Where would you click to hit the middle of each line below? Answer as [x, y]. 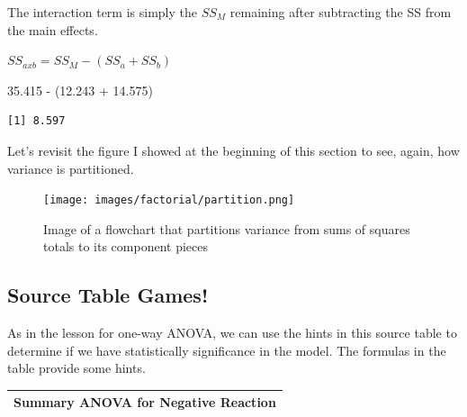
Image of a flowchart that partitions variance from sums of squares [227, 228]
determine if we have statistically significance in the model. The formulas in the [227, 350]
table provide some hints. [76, 368]
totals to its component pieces [126, 246]
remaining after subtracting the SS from [341, 12]
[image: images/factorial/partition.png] [169, 200]
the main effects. [53, 29]
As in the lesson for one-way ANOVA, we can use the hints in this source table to [232, 333]
